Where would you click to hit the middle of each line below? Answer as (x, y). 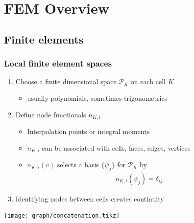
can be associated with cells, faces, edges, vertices (116, 147)
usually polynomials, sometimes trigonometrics (97, 98)
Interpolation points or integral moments (88, 131)
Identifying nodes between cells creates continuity (90, 198)
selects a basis (78, 165)
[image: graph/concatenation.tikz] (62, 216)
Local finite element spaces (58, 63)
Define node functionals (51, 114)
